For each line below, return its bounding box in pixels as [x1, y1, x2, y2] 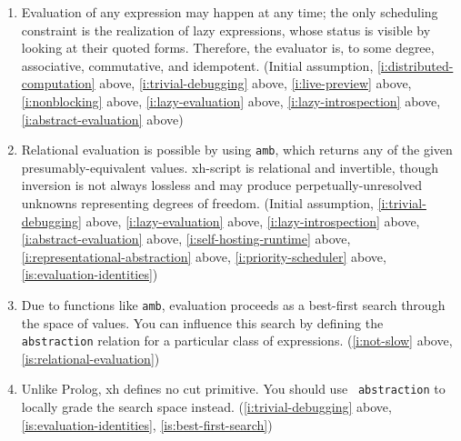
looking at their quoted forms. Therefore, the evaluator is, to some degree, [21, 38, 435, 57]
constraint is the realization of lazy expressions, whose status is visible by [21, 20, 431, 39]
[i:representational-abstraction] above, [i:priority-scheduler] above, [21, 246, 386, 266]
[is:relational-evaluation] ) [21, 348, 160, 367]
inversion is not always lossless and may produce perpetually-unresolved [21, 175, 423, 195]
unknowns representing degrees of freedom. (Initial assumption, [21, 194, 374, 212]
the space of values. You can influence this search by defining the [21, 313, 384, 332]
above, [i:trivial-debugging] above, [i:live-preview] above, [99, 74, 412, 93]
